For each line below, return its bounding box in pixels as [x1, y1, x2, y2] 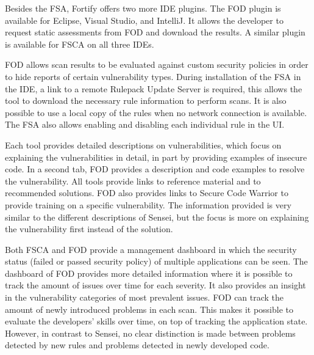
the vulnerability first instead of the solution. [5, 222, 173, 235]
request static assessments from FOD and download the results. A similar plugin [5, 26, 305, 38]
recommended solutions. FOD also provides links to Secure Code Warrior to [5, 186, 288, 199]
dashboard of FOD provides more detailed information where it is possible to [5, 266, 293, 279]
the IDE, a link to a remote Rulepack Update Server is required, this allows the [5, 82, 302, 95]
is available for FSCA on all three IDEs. [5, 37, 154, 50]
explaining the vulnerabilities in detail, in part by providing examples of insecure [5, 150, 307, 163]
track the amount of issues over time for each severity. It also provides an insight [5, 279, 306, 291]
